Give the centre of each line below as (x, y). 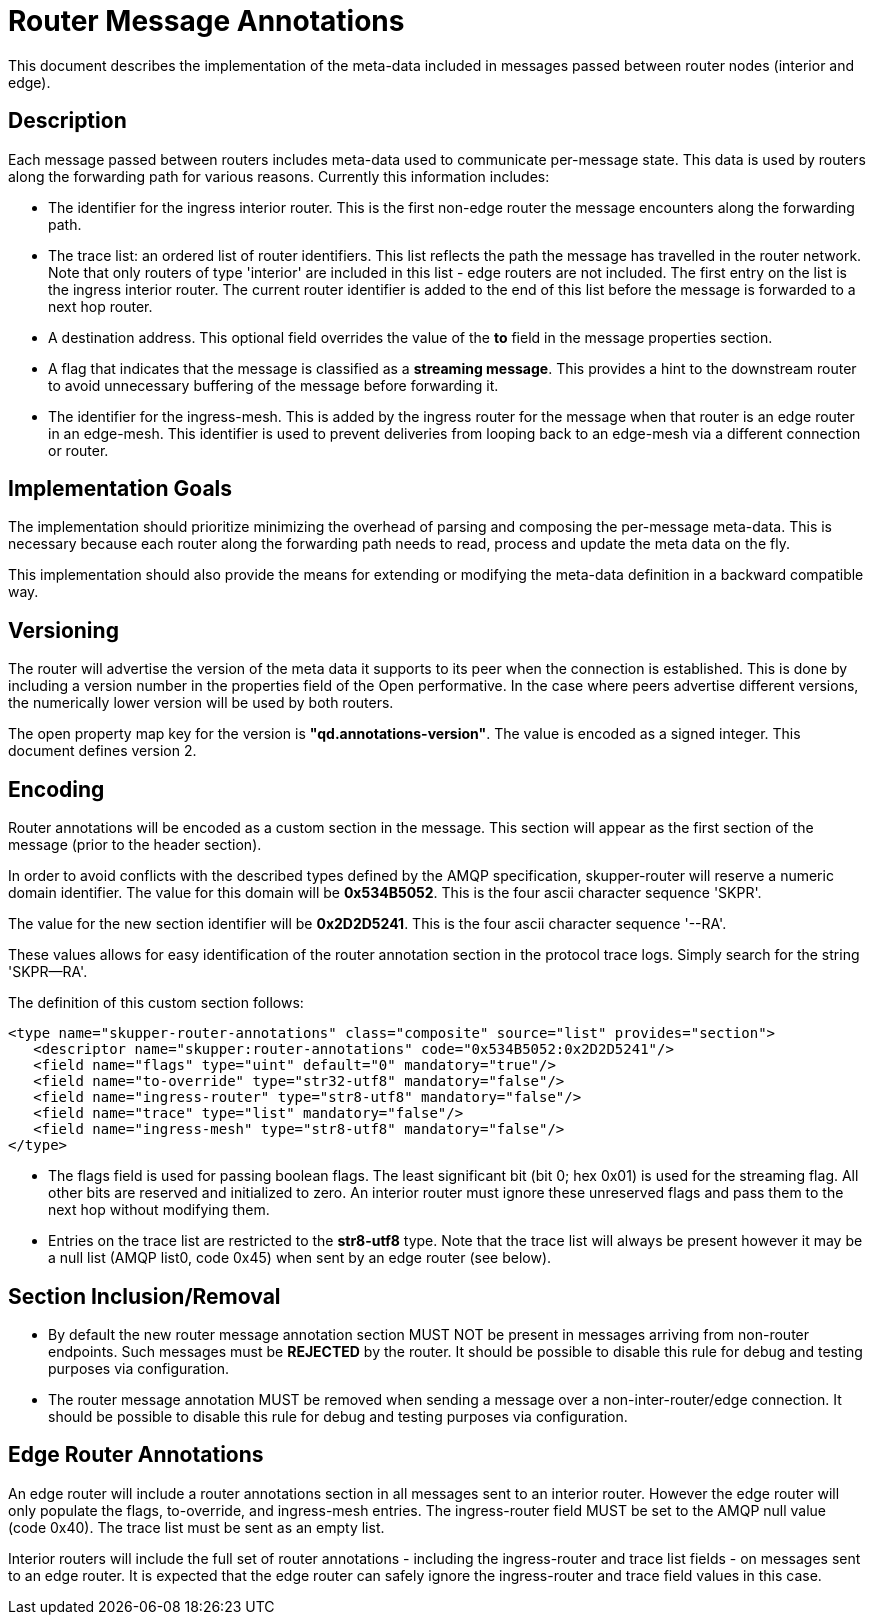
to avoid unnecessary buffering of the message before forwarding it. (273, 385)
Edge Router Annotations (136, 1455)
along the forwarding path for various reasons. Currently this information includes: (279, 176)
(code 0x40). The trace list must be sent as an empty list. (196, 1527)
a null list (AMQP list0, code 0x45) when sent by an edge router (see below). (300, 1258)
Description (67, 121)
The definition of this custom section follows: (156, 1003)
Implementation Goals (120, 489)
